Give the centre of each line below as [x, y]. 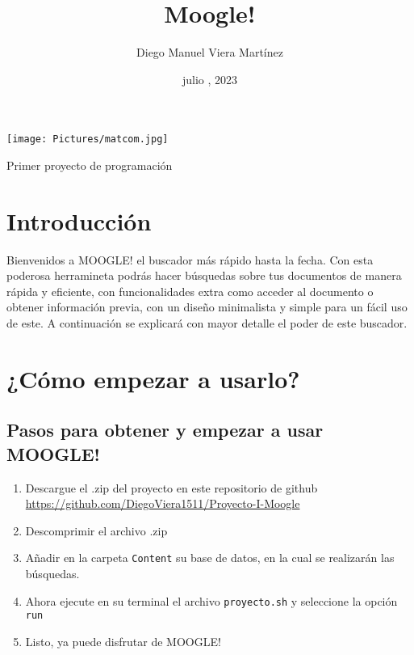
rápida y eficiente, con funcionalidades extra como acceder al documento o [190, 291]
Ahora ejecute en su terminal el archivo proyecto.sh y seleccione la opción [211, 600]
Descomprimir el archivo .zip [96, 530]
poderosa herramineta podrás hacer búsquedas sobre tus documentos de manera [204, 275]
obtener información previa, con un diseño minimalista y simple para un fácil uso [207, 307]
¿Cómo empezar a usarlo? [153, 378]
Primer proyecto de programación [90, 165]
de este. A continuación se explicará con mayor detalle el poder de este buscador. [207, 323]
